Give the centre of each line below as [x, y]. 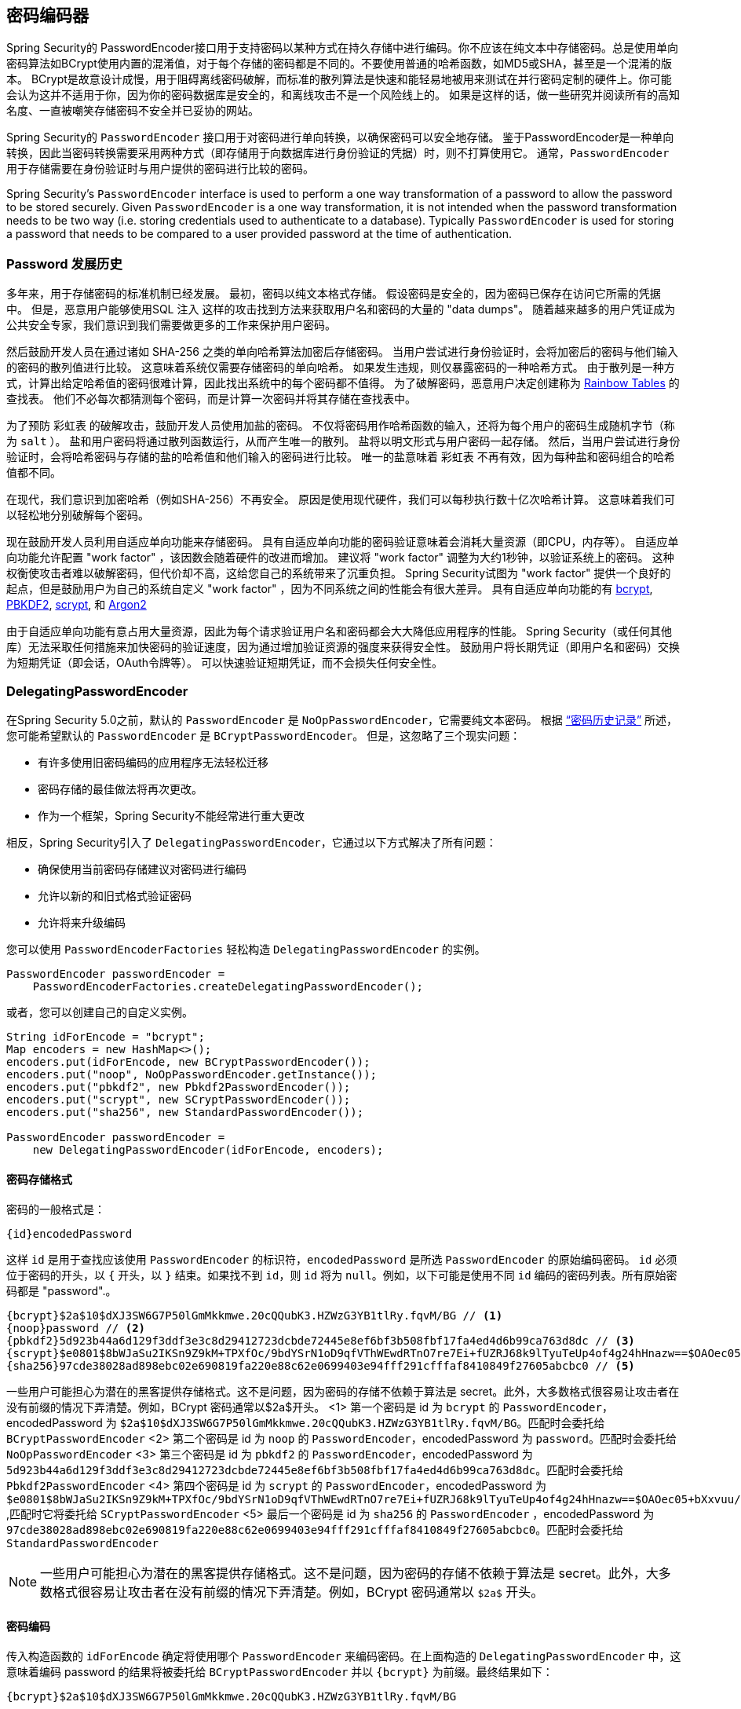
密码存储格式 [39, 1179]
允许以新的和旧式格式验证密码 [115, 895]
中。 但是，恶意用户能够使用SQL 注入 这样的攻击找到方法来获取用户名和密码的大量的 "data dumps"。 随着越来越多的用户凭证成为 [341, 309]
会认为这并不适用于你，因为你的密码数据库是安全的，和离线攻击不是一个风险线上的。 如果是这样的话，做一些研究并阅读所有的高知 [343, 95]
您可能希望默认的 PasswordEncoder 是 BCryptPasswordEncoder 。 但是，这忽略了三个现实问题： [264, 735]
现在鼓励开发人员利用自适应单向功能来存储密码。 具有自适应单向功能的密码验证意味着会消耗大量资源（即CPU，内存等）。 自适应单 [343, 542]
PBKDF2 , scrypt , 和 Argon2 [77, 605]
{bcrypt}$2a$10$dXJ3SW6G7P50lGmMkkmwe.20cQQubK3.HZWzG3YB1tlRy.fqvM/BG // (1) [255, 1316]
